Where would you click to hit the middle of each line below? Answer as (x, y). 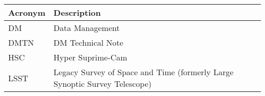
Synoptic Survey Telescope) (103, 84)
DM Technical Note (88, 42)
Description (77, 12)
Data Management (87, 28)
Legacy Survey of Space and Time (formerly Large (144, 72)
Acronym (27, 12)
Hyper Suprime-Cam (90, 57)
